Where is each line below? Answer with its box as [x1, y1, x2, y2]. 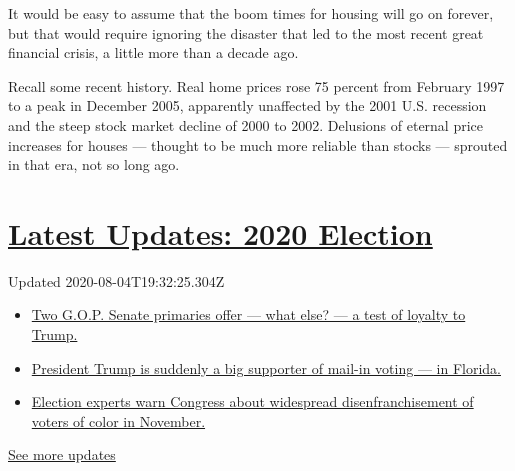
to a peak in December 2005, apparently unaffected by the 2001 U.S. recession [8, 95, 487, 116]
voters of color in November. [31, 410, 206, 431]
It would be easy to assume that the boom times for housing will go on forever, [8, 3, 494, 23]
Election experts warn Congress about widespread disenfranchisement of [31, 391, 474, 412]
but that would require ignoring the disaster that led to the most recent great [8, 22, 484, 43]
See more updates [8, 444, 116, 465]
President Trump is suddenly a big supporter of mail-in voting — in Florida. [31, 357, 501, 378]
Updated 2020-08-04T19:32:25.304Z [8, 270, 225, 291]
